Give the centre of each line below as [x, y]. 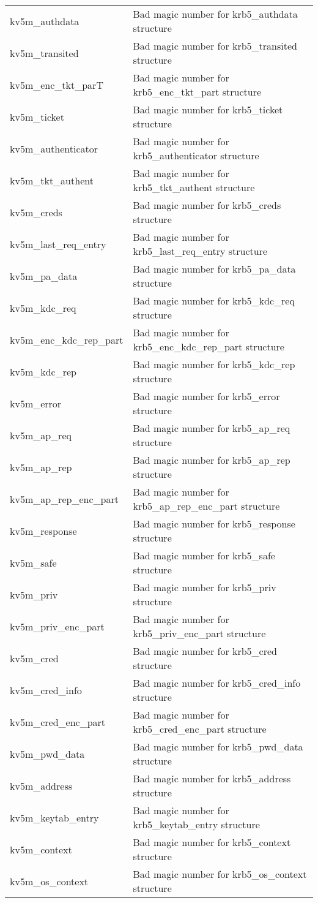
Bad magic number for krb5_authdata [215, 14]
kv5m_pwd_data [47, 754]
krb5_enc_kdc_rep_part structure [209, 346]
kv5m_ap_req [41, 435]
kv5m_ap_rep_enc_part [64, 499]
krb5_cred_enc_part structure [200, 729]
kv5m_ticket [37, 116]
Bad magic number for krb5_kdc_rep [214, 364]
